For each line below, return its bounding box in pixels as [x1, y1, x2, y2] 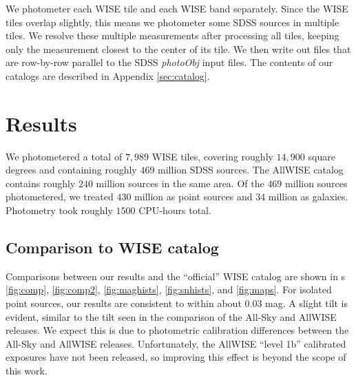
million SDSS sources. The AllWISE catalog [158, 162, 344, 177]
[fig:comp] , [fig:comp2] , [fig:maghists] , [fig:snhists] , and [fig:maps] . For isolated [6, 282, 332, 297]
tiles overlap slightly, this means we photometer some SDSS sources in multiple [6, 14, 339, 29]
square [308, 149, 335, 163]
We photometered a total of [6, 149, 123, 163]
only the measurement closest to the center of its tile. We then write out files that [6, 41, 351, 56]
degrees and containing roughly [6, 162, 137, 177]
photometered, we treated [6, 189, 114, 204]
